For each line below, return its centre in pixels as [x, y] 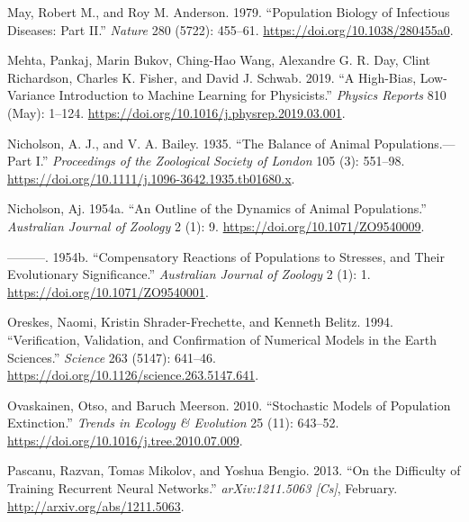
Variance [31, 95]
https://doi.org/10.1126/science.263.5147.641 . [133, 375]
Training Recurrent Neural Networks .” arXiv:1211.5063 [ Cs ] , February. [203, 488]
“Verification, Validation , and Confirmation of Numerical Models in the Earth [222, 339]
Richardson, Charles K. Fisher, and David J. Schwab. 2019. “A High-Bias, [212, 77]
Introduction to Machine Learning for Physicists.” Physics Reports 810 [253, 95]
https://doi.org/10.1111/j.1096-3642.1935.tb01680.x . [151, 178]
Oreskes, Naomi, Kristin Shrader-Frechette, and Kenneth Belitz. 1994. [200, 322]
